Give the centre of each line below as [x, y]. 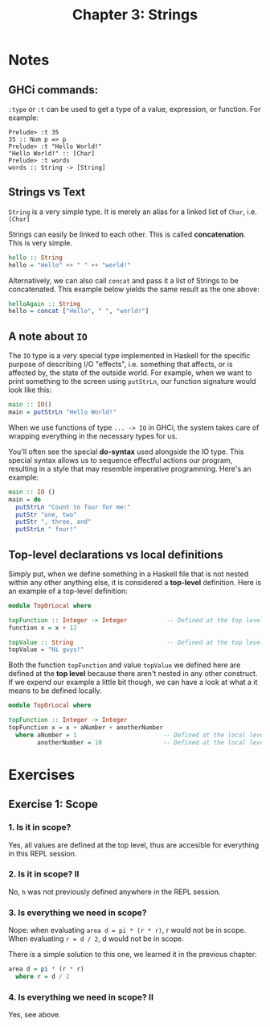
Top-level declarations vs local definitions [116, 554]
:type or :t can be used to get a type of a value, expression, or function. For [135, 109]
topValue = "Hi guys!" [46, 650]
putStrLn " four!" [47, 530]
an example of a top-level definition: [68, 591]
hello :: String [35, 258]
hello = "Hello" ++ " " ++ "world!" [70, 265]
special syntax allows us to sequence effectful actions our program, [121, 460]
